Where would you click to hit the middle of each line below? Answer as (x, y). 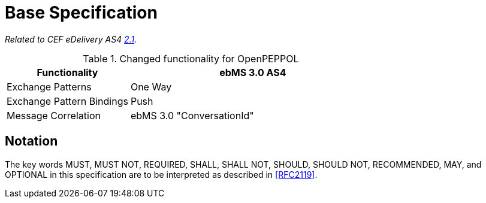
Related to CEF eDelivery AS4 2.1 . (71, 39)
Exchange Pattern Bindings (67, 101)
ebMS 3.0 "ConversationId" (192, 115)
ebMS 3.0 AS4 (253, 72)
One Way (151, 87)
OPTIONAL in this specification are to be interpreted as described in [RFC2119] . (161, 174)
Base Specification (81, 13)
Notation (31, 141)
